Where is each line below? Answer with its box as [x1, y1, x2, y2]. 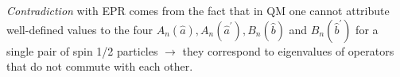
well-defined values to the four [6, 21, 153, 37]
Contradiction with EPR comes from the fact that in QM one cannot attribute [6, 2, 390, 18]
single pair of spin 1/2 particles [6, 42, 158, 59]
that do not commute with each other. [6, 58, 193, 75]
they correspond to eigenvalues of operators [182, 42, 394, 59]
